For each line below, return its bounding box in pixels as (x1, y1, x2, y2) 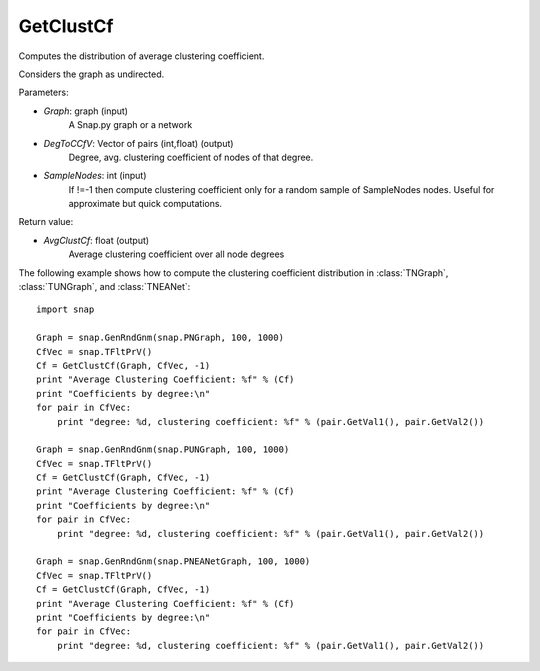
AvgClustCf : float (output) (43, 234, 150, 246)
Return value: (18, 216, 74, 228)
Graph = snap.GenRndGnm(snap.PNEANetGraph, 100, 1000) (36, 556, 311, 567)
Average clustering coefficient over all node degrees (68, 248, 285, 260)
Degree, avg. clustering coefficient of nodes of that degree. (68, 151, 314, 163)
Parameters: (18, 86, 69, 99)
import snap (36, 304, 95, 315)
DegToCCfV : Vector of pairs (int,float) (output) (43, 137, 234, 149)
